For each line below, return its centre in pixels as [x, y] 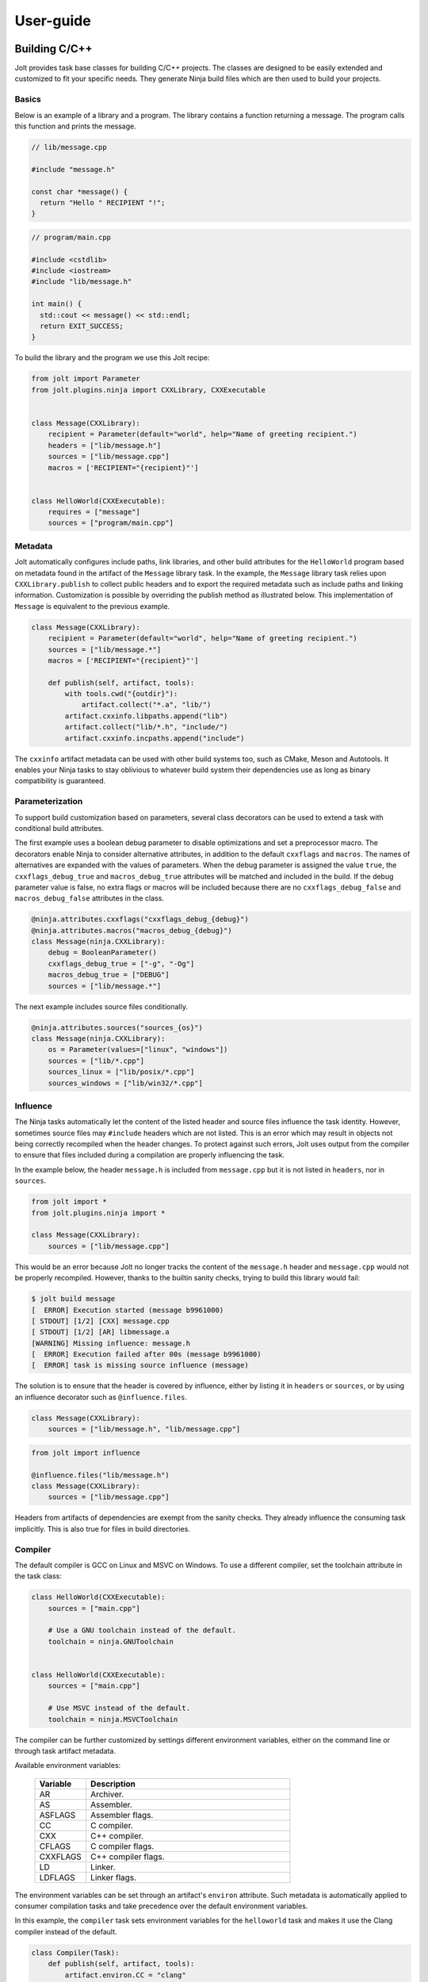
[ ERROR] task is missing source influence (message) [140, 1365]
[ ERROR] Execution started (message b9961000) [128, 1310]
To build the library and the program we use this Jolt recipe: [112, 358]
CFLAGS [55, 1846]
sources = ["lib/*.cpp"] [96, 1061]
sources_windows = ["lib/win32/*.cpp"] [126, 1083]
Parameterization [49, 802]
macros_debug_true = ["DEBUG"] [109, 975]
